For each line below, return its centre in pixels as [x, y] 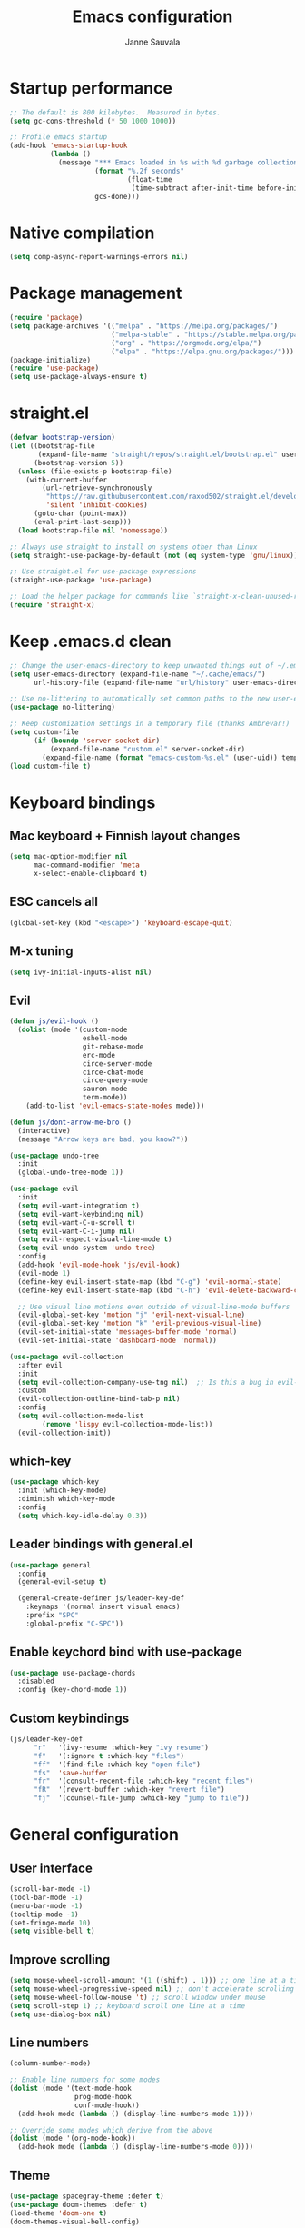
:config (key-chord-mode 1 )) [73, 1690]
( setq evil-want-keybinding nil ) [81, 1214]
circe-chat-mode [113, 1072]
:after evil [40, 1365]
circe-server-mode [117, 1064]
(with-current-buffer [66, 480]
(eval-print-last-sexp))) [82, 522]
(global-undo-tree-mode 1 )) [71, 1173]
